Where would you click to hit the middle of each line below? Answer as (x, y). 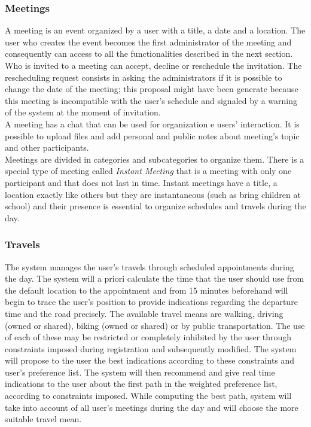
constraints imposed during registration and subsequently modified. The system (151, 348)
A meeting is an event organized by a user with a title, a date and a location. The (155, 30)
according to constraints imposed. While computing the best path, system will (148, 396)
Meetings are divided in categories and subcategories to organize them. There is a (155, 159)
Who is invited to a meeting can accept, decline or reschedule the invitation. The (153, 65)
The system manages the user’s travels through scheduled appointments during (150, 266)
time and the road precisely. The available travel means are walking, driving (144, 313)
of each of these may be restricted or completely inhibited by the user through (148, 337)
